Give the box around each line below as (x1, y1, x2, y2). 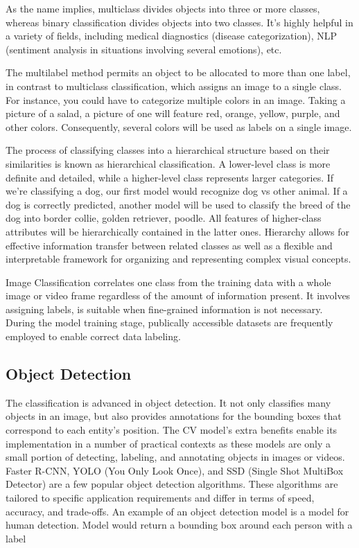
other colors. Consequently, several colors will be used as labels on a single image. (6, 119, 352, 134)
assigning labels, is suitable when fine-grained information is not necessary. (6, 301, 323, 316)
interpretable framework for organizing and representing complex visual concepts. (6, 251, 351, 266)
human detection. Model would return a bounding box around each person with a (6, 518, 353, 532)
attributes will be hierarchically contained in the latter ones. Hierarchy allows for (6, 224, 349, 238)
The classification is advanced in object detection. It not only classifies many (6, 395, 331, 409)
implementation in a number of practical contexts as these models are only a (6, 436, 331, 450)
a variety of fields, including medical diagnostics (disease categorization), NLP (6, 28, 338, 43)
